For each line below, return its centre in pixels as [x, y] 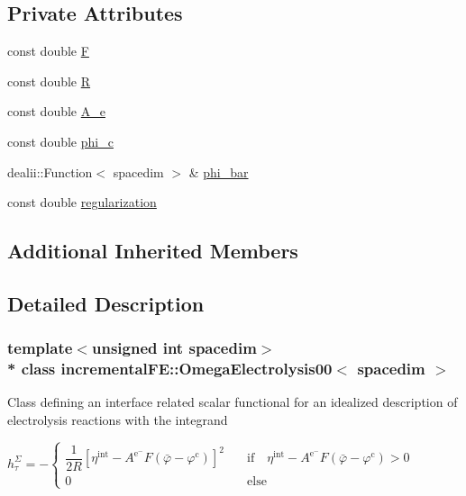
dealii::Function [50, 171]
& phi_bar [219, 171]
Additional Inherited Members [153, 251]
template [40, 348]
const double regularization [82, 202]
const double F [48, 51]
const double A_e [56, 111]
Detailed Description [106, 303]
